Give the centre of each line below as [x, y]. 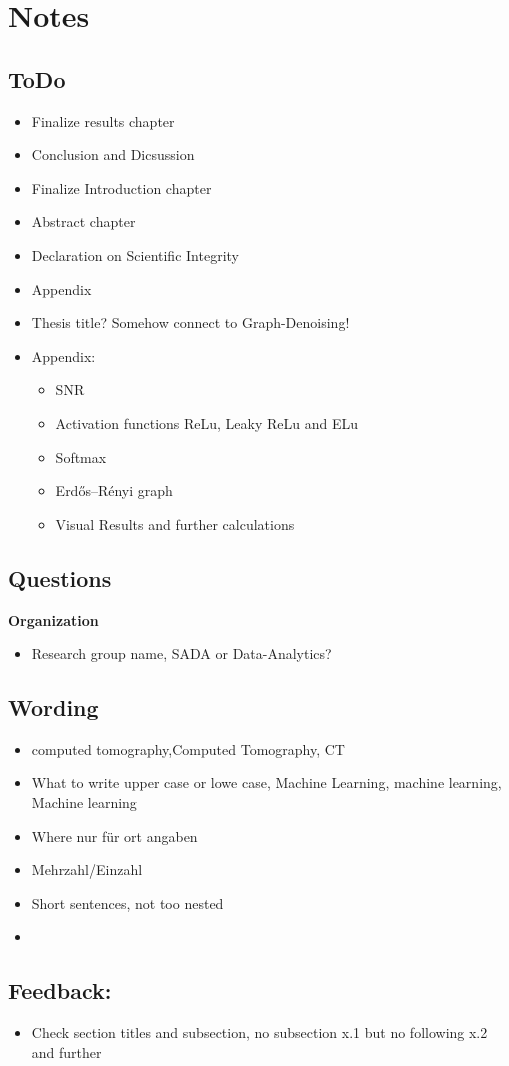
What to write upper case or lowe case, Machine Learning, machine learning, [266, 782]
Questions [60, 577]
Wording [53, 707]
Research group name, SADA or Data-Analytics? [181, 653]
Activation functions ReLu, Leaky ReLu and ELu [207, 422]
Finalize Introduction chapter [121, 187]
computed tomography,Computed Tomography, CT [188, 748]
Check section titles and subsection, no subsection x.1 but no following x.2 [259, 1032]
